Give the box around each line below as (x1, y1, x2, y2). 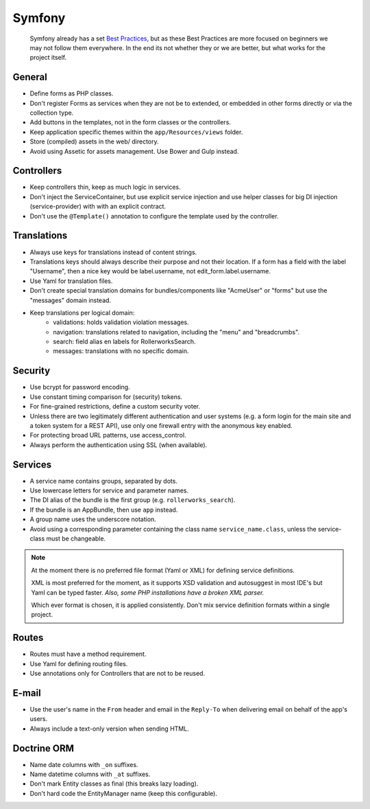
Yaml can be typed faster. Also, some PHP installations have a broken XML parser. (31, 588, 264, 597)
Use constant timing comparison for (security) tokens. (29, 392, 183, 401)
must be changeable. (45, 534, 106, 543)
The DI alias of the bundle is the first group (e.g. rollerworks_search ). (29, 496, 236, 504)
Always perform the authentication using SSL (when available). (29, 440, 208, 449)
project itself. (29, 54, 67, 62)
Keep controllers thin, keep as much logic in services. (29, 183, 181, 192)
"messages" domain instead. (29, 296, 112, 304)
